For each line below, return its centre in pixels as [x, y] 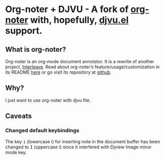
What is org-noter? [36, 49]
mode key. [16, 152]
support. [24, 31]
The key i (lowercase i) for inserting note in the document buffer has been [83, 141]
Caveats [18, 116]
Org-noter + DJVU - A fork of [67, 9]
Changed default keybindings [42, 131]
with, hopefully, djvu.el [79, 20]
